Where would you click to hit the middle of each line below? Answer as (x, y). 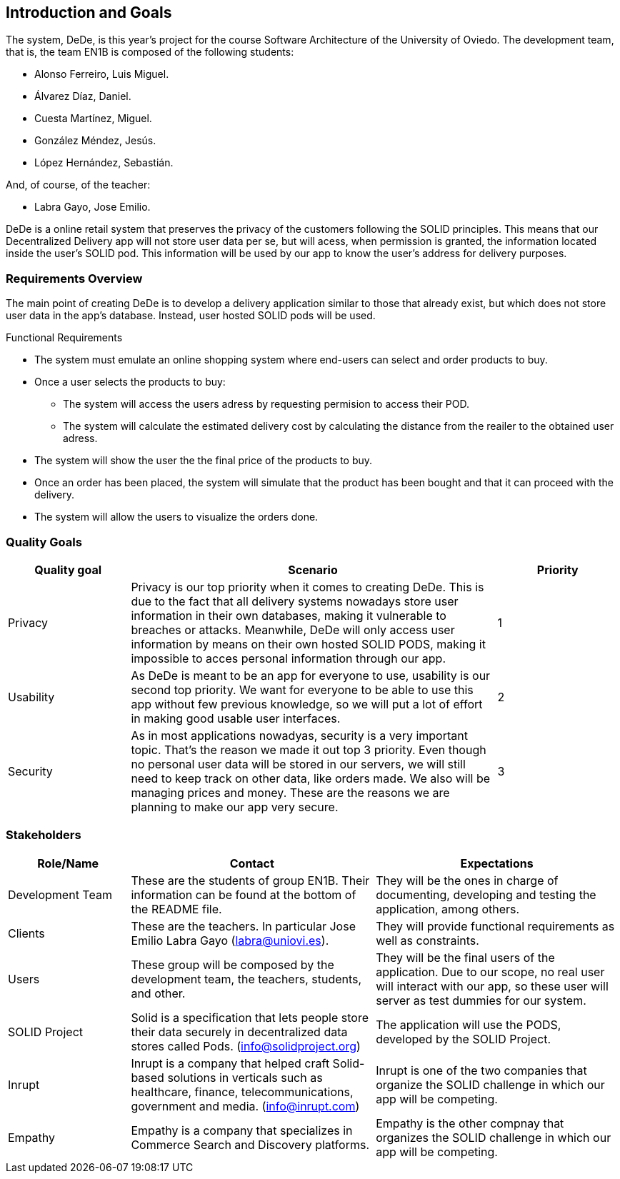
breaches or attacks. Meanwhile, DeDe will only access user (293, 629)
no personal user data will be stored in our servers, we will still (298, 764)
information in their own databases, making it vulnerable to (289, 615)
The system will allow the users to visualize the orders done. (176, 517)
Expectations (497, 863)
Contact (252, 863)
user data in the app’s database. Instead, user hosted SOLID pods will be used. (191, 316)
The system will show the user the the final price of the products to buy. (204, 461)
